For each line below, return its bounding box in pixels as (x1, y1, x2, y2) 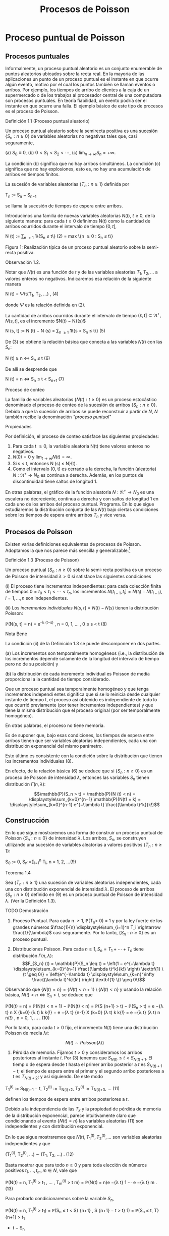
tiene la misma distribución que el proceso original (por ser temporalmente (5, 707, 160, 713)
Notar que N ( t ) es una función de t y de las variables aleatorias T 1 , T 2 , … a (5, 269, 158, 276)
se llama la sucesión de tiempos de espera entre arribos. (5, 203, 123, 209)
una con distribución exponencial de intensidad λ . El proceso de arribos (5, 886, 155, 892)
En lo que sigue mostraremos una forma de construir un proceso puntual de (5, 829, 163, 835)
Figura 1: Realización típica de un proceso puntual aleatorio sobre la (5, 244, 146, 250)
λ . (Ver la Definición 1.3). (5, 898, 57, 904)
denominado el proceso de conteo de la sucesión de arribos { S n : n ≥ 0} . (5, 402, 157, 409)
